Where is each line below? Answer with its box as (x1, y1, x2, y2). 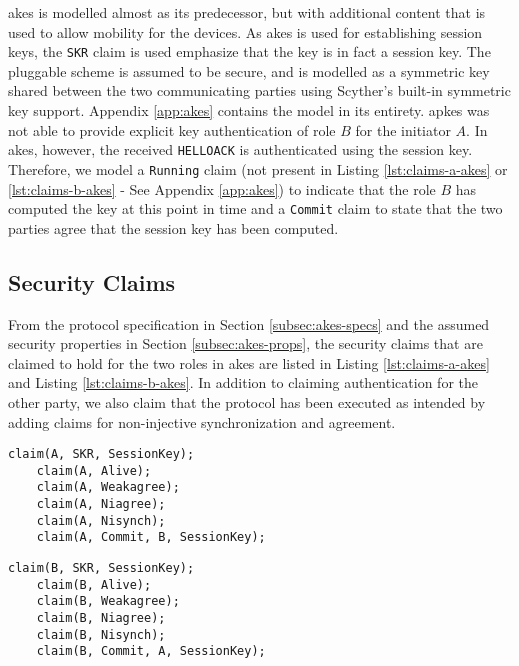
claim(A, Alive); (36, 463, 152, 478)
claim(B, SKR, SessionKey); (8, 561, 195, 576)
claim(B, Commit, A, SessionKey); (36, 644, 266, 659)
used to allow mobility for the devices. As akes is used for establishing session (8, 21, 483, 42)
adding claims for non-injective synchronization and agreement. (8, 411, 396, 432)
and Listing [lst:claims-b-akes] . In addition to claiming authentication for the (8, 372, 478, 393)
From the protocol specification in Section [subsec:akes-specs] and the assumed (8, 313, 490, 334)
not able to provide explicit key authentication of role (8, 119, 336, 140)
